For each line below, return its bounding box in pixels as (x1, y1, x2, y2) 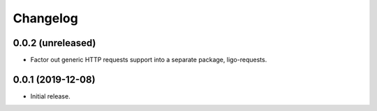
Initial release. (30, 91, 71, 101)
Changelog (13, 10, 78, 26)
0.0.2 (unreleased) (13, 37, 96, 49)
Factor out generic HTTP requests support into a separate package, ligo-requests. (30, 56, 267, 64)
